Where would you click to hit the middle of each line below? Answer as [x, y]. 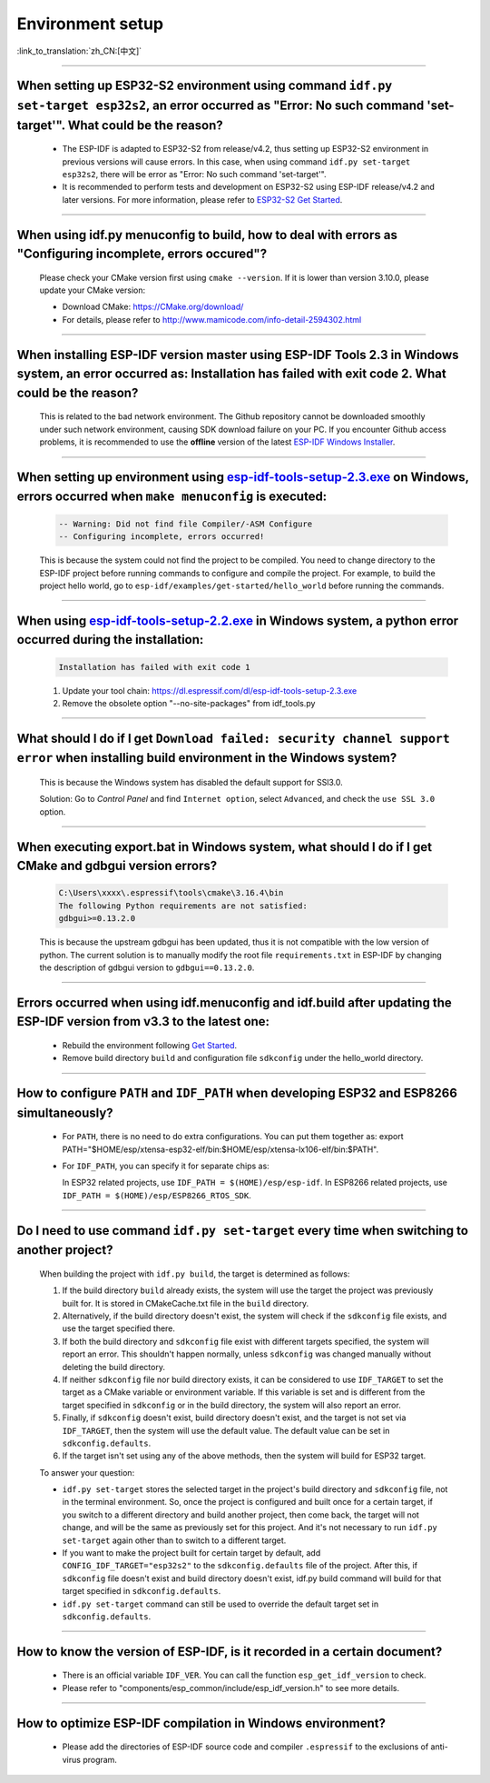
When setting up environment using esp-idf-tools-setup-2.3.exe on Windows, [243, 477]
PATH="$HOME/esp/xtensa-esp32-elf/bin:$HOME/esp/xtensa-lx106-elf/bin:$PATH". [220, 1149]
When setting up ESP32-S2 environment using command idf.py [205, 86]
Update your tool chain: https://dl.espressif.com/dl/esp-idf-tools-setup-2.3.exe [210, 690]
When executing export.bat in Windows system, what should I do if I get [225, 847]
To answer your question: [87, 1472]
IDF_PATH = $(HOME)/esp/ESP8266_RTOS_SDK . [157, 1195]
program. [100, 1759]
